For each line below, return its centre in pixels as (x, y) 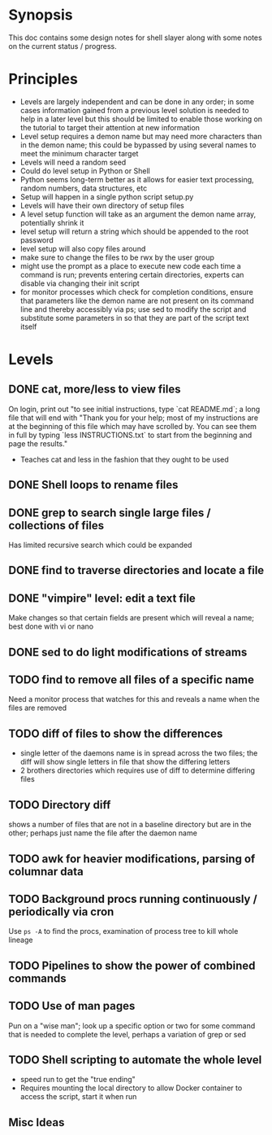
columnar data (46, 872)
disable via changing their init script (80, 283)
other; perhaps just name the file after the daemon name (103, 833)
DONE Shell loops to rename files (93, 485)
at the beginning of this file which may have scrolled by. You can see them (133, 426)
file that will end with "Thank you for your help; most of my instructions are (133, 418)
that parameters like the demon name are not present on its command (137, 300)
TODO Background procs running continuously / (133, 898)
